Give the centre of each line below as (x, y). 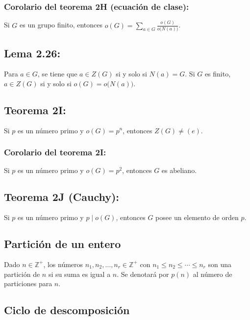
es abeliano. (179, 170)
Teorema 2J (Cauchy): (62, 197)
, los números (63, 264)
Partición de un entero (62, 244)
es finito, (218, 74)
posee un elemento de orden (197, 217)
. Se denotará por (143, 274)
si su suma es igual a (79, 274)
